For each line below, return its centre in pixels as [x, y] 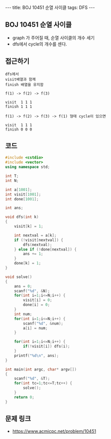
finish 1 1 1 [19, 106]
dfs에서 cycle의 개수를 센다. [40, 44]
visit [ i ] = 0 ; [38, 300]
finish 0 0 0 [19, 129]
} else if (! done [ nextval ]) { [46, 249]
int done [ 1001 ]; [22, 199]
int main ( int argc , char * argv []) [41, 369]
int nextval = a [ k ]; [35, 235]
